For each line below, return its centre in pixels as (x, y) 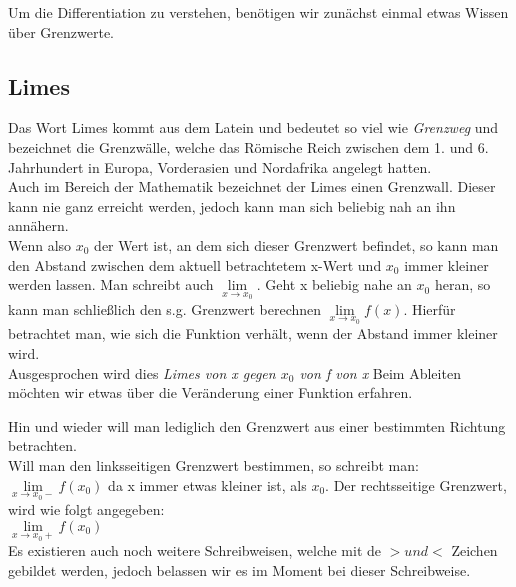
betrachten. (42, 445)
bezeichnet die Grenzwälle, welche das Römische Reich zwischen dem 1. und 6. (248, 146)
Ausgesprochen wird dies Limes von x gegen (142, 372)
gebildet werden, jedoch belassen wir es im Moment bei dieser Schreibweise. (239, 569)
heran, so (462, 284)
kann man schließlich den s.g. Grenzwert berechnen (165, 308)
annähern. (38, 225)
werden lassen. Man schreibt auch (111, 284)
